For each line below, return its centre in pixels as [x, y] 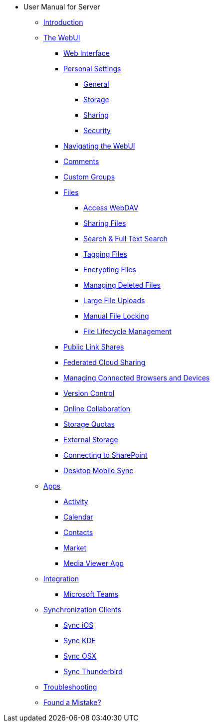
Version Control [89, 393]
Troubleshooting [70, 687]
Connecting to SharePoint [106, 455]
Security [97, 130]
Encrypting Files [110, 270]
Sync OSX [80, 656]
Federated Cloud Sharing [105, 362]
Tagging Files [105, 254]
